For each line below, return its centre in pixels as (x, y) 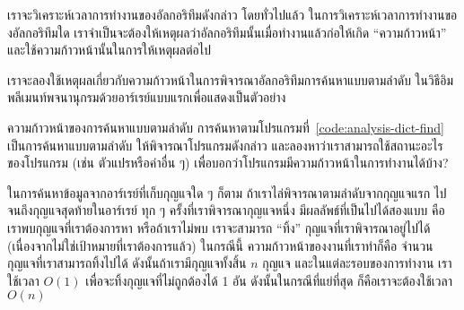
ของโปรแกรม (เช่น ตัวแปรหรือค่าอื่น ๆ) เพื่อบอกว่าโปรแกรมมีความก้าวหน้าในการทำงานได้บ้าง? (228, 163)
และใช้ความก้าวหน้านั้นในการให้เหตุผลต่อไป (109, 50)
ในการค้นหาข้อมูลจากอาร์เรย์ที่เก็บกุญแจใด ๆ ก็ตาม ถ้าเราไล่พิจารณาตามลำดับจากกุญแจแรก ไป (227, 192)
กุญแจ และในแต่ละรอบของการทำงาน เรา (357, 263)
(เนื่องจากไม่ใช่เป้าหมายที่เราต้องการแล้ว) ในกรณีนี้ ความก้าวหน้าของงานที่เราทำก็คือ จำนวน (220, 245)
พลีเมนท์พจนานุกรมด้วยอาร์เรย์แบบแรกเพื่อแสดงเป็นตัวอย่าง (147, 97)
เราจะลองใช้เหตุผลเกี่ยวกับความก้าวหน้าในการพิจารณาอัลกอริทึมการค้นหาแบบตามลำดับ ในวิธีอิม (230, 79)
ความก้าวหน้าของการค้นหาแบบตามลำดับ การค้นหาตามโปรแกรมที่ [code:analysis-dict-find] (226, 127)
